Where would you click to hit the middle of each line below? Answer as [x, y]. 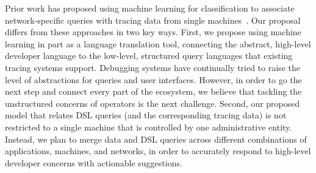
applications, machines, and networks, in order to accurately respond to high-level [158, 151]
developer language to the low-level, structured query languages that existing [149, 56]
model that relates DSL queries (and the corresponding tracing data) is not [146, 115]
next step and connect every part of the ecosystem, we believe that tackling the [153, 91]
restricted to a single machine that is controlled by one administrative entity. [149, 127]
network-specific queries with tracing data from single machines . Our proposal [153, 20]
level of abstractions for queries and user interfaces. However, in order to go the [153, 79]
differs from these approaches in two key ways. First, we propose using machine [153, 32]
